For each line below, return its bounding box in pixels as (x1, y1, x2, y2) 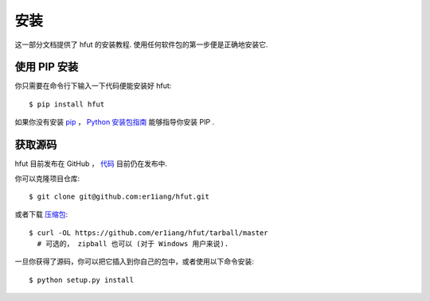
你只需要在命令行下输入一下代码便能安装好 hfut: (14, 81, 172, 91)
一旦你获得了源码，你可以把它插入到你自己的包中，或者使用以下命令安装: (14, 257, 255, 266)
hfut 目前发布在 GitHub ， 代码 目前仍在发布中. (14, 159, 167, 168)
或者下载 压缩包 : (14, 210, 68, 219)
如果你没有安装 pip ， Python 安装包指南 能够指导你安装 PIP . (14, 118, 215, 127)
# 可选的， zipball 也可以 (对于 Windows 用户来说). (37, 239, 229, 249)
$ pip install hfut (29, 99, 105, 109)
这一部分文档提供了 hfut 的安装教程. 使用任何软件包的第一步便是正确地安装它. (14, 40, 268, 49)
